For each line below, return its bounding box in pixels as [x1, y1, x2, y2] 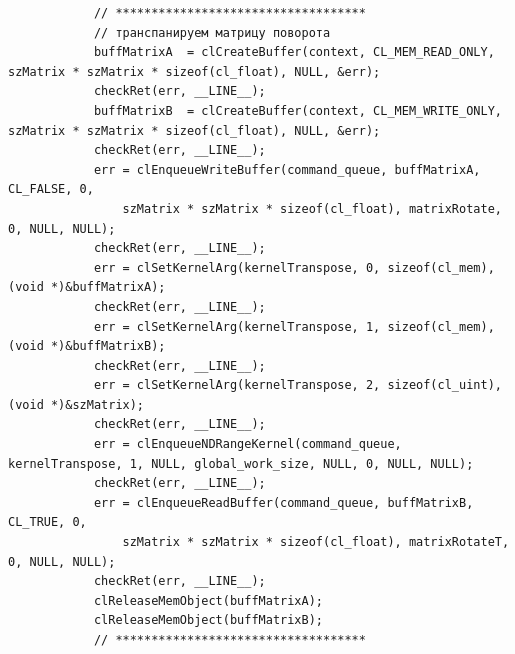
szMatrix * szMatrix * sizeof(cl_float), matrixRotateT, [122, 535, 510, 550]
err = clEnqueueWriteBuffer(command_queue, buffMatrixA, [93, 162, 481, 177]
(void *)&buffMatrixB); [8, 339, 166, 354]
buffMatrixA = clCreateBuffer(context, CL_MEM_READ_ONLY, [93, 45, 495, 60]
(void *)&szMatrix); [8, 397, 145, 412]
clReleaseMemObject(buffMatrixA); [93, 593, 323, 608]
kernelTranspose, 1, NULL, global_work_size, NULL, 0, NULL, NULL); [8, 456, 474, 471]
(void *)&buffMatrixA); [8, 280, 166, 295]
